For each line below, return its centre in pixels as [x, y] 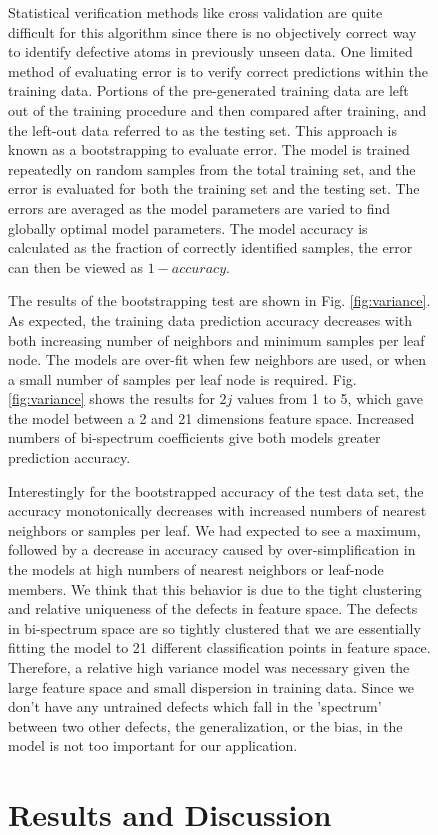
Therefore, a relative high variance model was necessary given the [209, 667]
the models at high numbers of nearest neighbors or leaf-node [196, 569]
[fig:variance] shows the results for [111, 398]
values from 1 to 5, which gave [330, 398]
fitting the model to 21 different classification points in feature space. [219, 647]
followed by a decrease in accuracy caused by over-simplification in [212, 549]
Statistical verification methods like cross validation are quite [195, 12]
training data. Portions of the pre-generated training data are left [208, 90]
